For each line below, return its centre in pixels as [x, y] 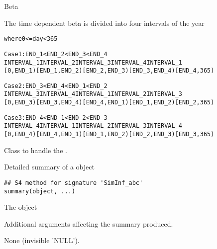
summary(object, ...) [40, 191]
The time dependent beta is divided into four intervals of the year [104, 23]
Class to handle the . [36, 150]
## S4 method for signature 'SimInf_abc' [74, 183]
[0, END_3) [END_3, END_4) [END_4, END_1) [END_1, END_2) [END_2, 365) [109, 103]
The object [21, 207]
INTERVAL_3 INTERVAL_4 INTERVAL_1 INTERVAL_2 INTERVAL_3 [93, 94]
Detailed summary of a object [49, 167]
